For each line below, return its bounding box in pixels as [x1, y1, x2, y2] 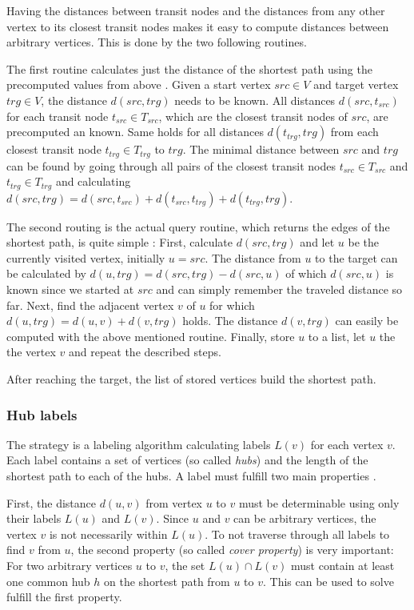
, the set [165, 556, 205, 573]
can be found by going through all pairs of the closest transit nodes [6, 157, 336, 174]
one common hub [6, 572, 90, 589]
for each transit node [6, 107, 109, 124]
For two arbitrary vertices [6, 556, 133, 573]
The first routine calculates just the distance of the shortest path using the [6, 60, 372, 77]
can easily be [335, 312, 399, 329]
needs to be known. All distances [174, 91, 336, 108]
